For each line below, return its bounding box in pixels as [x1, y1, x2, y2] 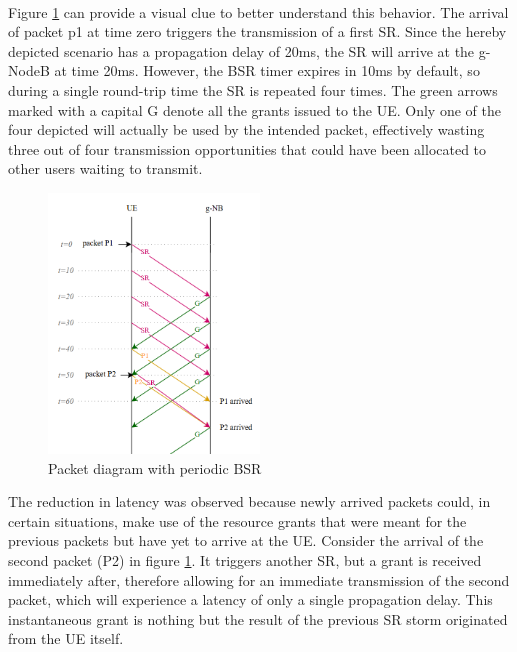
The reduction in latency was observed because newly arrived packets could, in [8, 491, 491, 512]
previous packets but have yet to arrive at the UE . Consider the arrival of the [8, 530, 484, 551]
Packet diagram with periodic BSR [48, 457, 262, 478]
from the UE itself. [8, 628, 124, 649]
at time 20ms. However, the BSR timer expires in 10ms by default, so [54, 60, 480, 81]
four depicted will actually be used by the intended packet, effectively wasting [8, 119, 485, 140]
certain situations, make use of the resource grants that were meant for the [8, 510, 467, 531]
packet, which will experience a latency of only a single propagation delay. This [8, 589, 493, 610]
